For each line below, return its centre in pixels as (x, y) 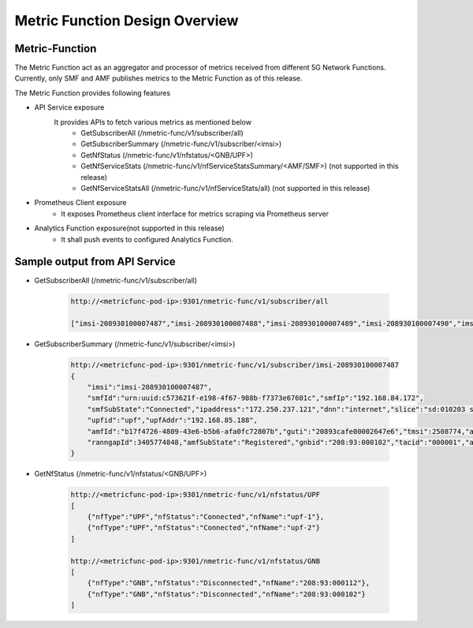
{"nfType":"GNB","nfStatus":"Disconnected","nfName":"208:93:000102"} (227, 594)
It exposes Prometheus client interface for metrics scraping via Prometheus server (195, 214)
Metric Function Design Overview (127, 21)
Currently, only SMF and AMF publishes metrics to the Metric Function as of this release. (158, 78)
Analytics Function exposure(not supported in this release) (129, 228)
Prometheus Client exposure (80, 203)
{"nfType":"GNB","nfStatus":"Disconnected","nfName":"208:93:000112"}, (229, 583)
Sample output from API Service (95, 262)
